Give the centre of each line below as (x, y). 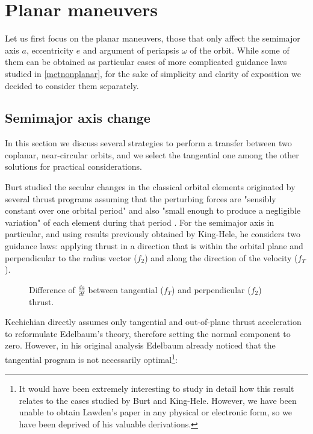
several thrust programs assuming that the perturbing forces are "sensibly (141, 198)
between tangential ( (126, 289)
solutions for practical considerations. (73, 166)
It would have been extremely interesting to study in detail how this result (156, 389)
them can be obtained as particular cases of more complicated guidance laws (146, 62)
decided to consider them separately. (72, 85)
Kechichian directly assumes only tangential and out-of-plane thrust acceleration (153, 322)
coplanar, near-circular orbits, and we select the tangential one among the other (152, 154)
